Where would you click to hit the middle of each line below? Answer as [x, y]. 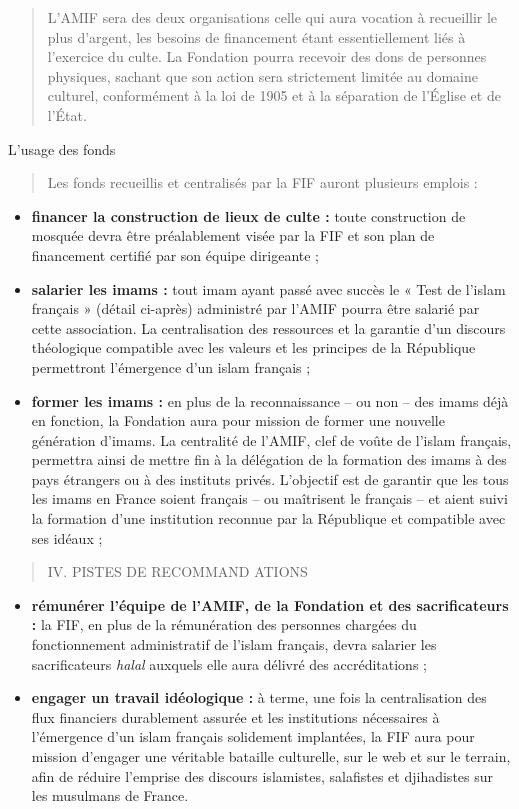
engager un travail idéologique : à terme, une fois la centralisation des [259, 697]
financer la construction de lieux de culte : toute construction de [248, 215]
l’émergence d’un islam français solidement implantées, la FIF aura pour [253, 736]
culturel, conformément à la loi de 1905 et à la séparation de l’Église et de [274, 95]
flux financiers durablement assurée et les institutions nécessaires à [235, 716]
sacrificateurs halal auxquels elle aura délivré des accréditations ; [229, 663]
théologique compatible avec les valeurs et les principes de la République [253, 347]
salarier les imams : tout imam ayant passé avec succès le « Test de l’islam [268, 288]
